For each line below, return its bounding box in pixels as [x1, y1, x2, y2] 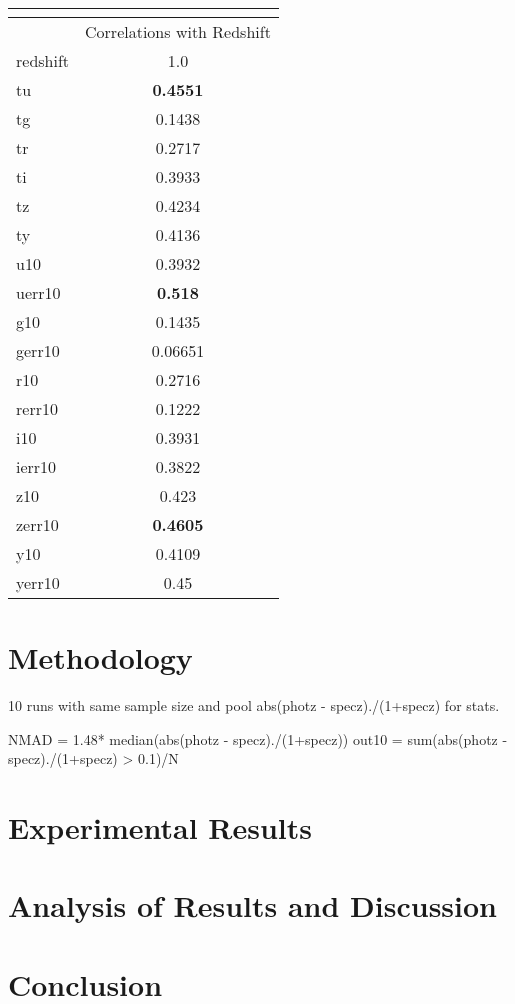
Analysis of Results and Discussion [8, 885, 497, 926]
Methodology [8, 637, 193, 678]
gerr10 [16, 339, 60, 362]
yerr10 [16, 571, 60, 594]
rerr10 [16, 397, 58, 420]
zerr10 [16, 513, 59, 536]
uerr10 [16, 281, 61, 304]
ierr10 [16, 455, 57, 478]
